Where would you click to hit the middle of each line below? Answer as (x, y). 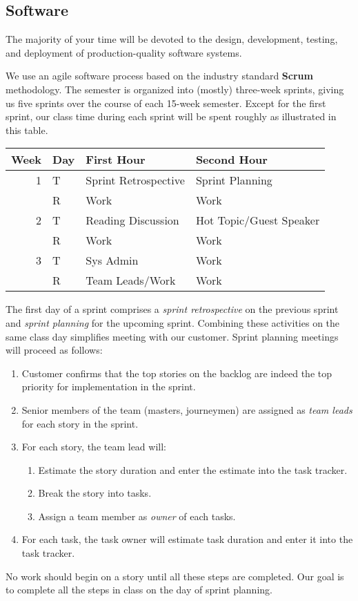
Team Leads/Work (131, 280)
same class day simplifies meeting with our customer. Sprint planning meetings (172, 336)
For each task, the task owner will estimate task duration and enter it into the (187, 539)
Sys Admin (112, 260)
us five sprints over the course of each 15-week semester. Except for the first (166, 103)
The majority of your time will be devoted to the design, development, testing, (172, 39)
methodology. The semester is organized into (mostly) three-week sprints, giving (175, 89)
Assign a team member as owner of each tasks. (137, 516)
